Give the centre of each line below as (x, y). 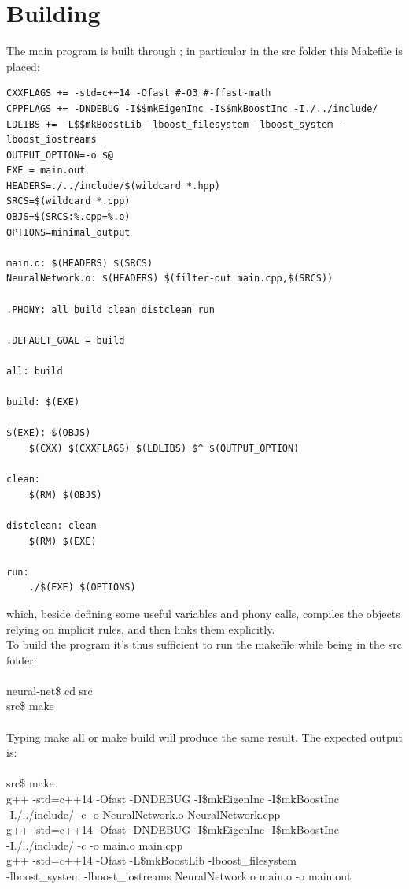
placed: (23, 66)
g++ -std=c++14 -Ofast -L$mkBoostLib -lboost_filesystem (151, 860)
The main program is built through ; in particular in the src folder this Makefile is (204, 51)
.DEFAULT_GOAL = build (66, 340)
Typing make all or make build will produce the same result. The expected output (204, 736)
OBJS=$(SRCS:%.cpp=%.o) (68, 217)
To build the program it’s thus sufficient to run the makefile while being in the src (204, 644)
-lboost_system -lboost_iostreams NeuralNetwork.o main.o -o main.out (179, 876)
